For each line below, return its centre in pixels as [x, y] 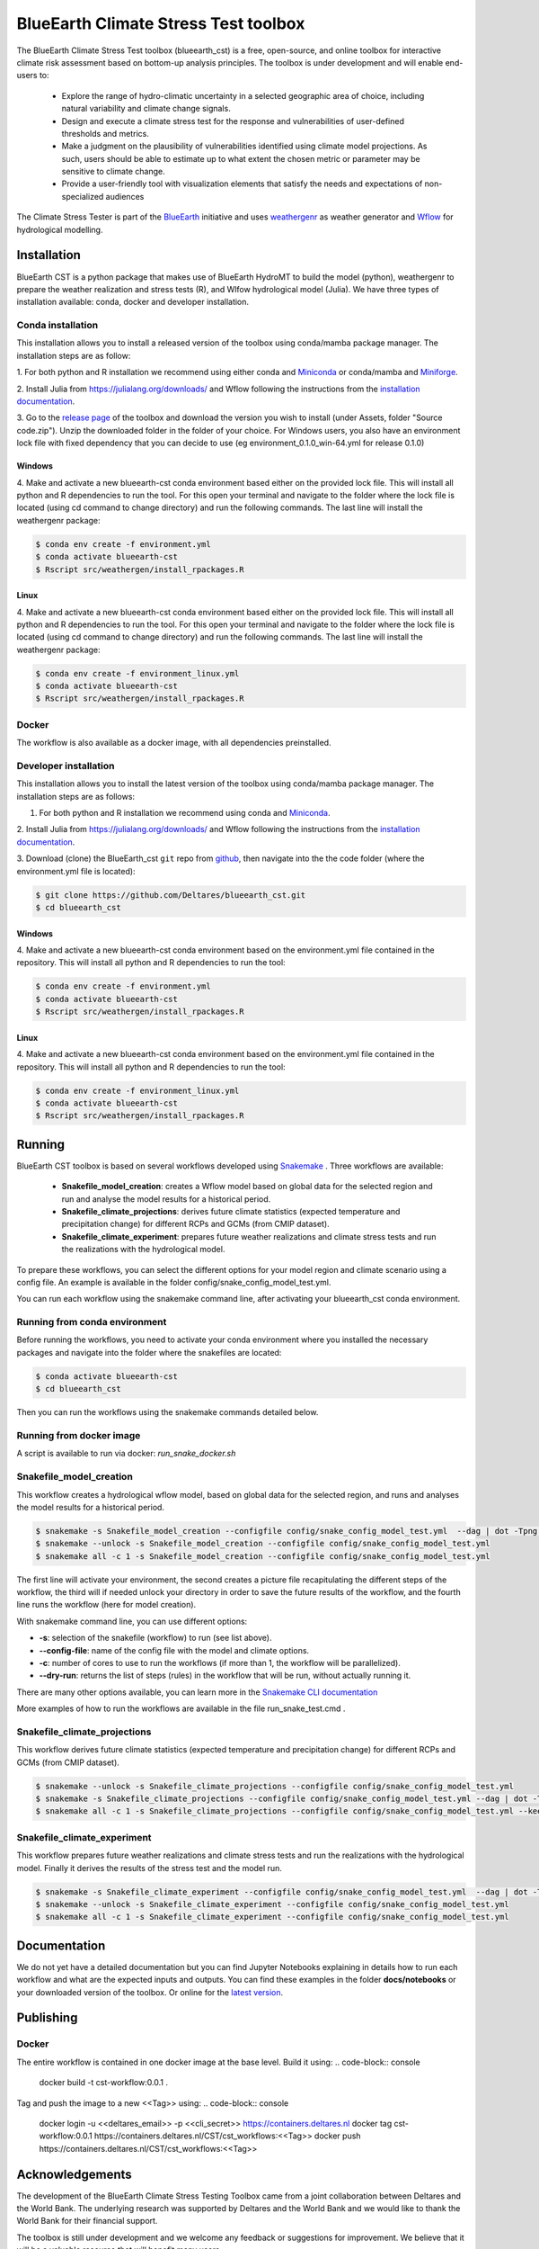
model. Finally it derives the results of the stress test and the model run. [149, 1868]
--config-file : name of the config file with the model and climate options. [174, 1650]
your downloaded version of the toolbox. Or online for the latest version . [150, 1992]
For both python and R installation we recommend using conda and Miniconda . [185, 813]
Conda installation [57, 326]
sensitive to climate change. [113, 172]
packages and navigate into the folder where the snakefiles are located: [149, 1352]
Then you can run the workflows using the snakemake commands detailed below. [168, 1412]
